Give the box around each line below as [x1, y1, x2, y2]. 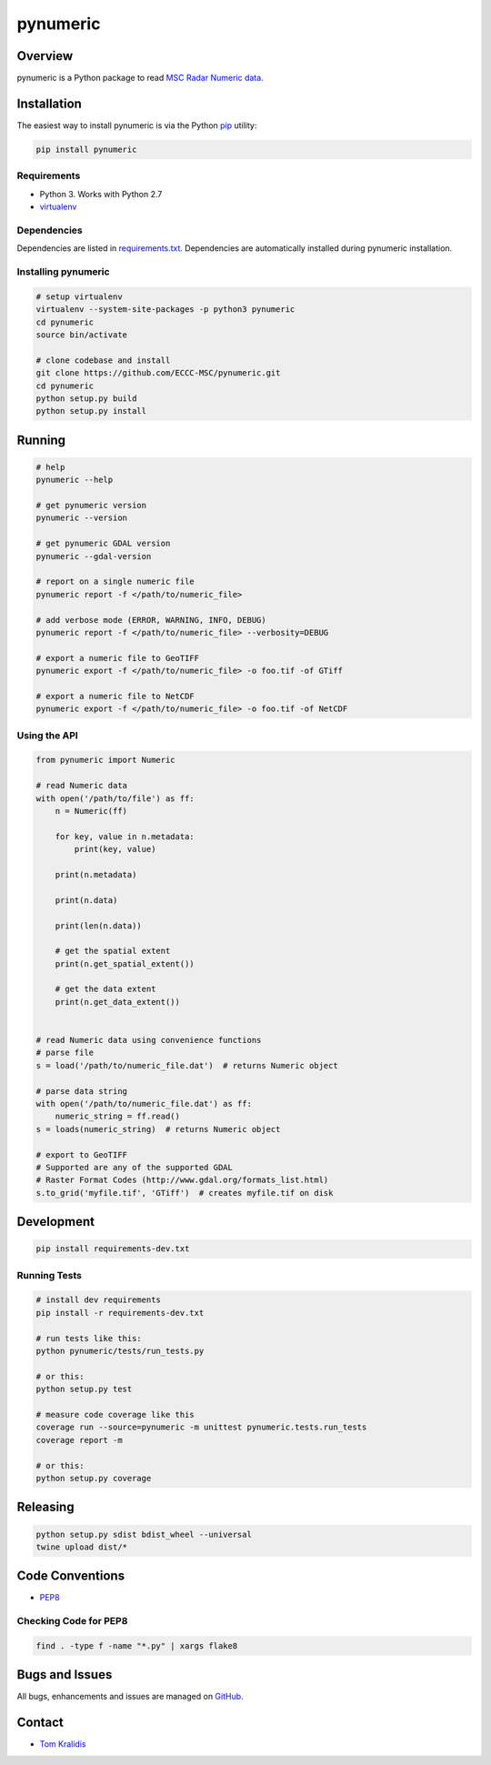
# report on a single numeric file [35, 577, 195, 587]
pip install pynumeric [35, 144, 137, 155]
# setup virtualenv [35, 291, 123, 302]
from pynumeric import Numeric [35, 755, 176, 766]
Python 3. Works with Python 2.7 [39, 188, 163, 199]
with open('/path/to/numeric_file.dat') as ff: [35, 1098, 252, 1108]
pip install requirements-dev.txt [35, 1244, 190, 1254]
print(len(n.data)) [55, 920, 143, 931]
